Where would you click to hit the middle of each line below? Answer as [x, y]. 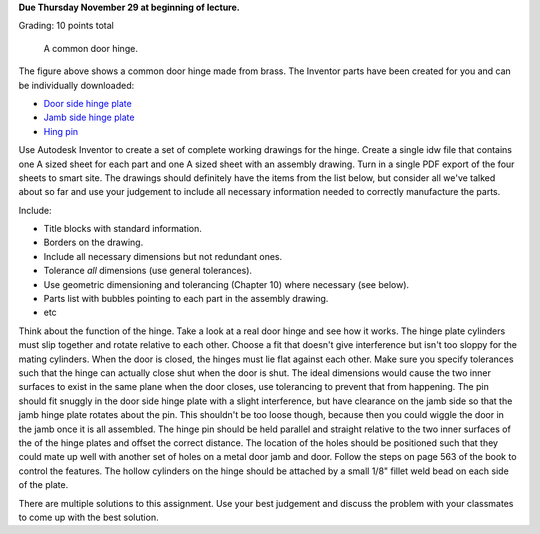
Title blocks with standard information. [122, 229]
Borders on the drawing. [93, 242]
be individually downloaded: [76, 85]
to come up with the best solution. [88, 517]
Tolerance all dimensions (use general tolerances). [148, 271]
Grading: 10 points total [66, 26]
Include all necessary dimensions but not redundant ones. [163, 256]
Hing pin [61, 131]
